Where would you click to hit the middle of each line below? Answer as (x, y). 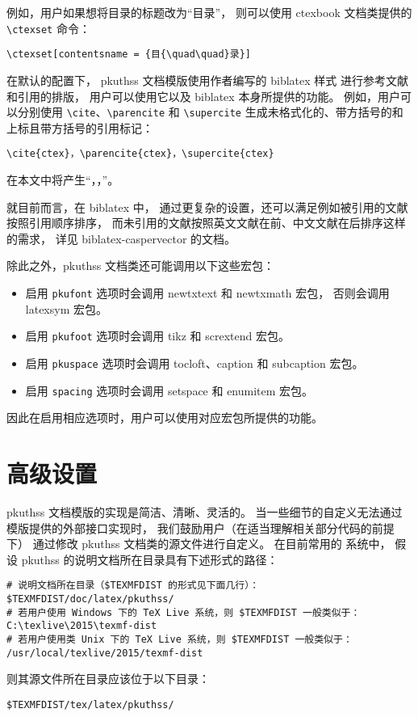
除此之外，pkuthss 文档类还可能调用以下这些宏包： (140, 266)
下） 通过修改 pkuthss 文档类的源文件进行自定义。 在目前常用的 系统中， (199, 544)
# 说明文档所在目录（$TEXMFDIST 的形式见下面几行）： (133, 586)
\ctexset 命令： (48, 28)
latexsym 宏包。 (66, 308)
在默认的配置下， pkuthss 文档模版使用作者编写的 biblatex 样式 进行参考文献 (207, 80)
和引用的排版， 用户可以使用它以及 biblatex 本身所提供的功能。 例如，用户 (204, 96)
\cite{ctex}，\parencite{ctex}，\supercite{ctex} (140, 154)
